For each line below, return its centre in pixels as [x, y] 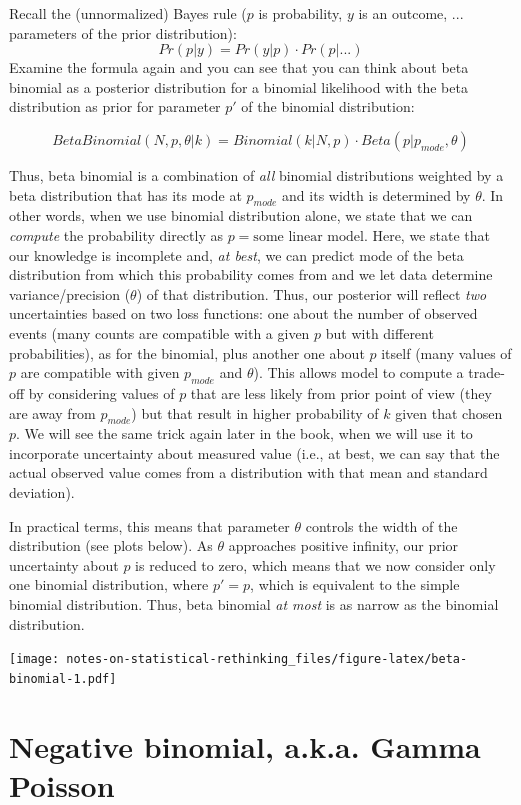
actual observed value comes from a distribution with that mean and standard [248, 472]
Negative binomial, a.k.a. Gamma [245, 745]
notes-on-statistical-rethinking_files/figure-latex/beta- [267, 659]
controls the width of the [381, 525]
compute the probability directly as [116, 234]
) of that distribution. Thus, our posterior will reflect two [311, 293]
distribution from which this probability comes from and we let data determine [251, 274]
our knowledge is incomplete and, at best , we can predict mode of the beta [236, 254]
